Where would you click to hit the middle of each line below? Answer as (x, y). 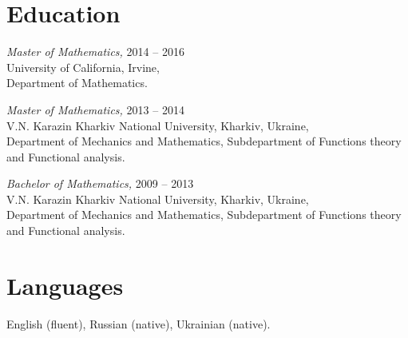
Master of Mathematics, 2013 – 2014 (95, 109)
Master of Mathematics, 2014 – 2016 (95, 52)
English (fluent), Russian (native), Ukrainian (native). (139, 323)
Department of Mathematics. (77, 83)
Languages (65, 285)
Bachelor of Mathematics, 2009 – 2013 (100, 183)
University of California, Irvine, (83, 67)
